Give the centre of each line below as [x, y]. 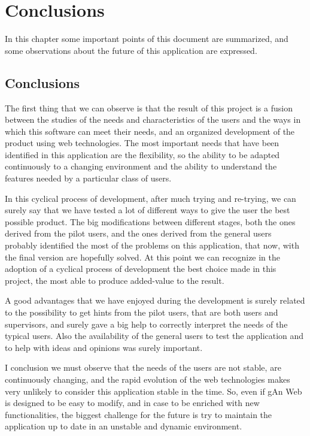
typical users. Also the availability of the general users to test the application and [154, 336]
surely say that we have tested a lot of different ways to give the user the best [148, 210]
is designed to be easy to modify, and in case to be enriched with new [132, 403]
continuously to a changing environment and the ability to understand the [141, 166]
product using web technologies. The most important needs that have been [142, 143]
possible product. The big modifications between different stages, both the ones [150, 221]
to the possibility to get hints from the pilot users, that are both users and [142, 312]
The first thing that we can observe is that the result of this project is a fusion [149, 108]
